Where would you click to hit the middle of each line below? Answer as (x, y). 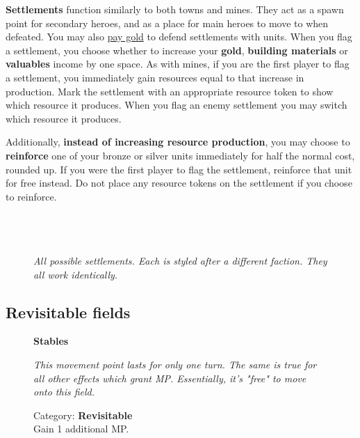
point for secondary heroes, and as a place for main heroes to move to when (167, 23)
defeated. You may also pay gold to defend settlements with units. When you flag (179, 37)
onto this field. (64, 392)
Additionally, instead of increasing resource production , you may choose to (178, 142)
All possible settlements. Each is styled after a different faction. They (180, 261)
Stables (51, 341)
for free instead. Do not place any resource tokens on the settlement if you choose (179, 183)
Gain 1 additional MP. (81, 429)
